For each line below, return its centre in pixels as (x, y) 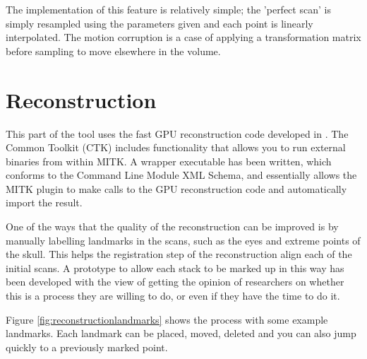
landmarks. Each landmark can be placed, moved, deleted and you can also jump (181, 333)
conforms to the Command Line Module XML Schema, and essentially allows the (181, 175)
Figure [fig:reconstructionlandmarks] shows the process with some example (167, 319)
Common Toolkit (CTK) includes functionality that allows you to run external (176, 147)
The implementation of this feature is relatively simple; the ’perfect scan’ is (168, 9)
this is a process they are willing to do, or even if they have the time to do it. (173, 296)
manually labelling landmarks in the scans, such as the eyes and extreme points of (183, 240)
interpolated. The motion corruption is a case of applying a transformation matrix (183, 37)
